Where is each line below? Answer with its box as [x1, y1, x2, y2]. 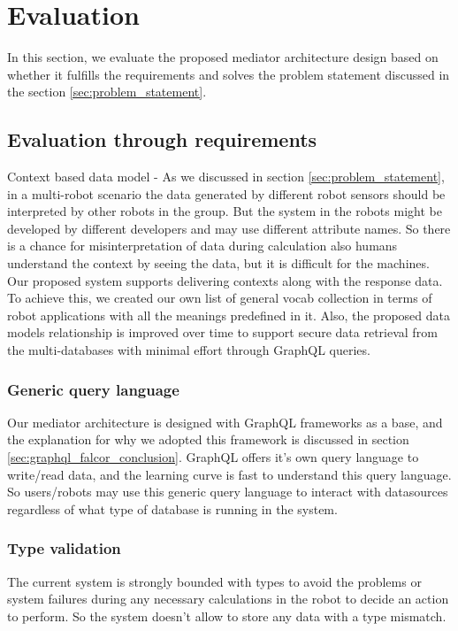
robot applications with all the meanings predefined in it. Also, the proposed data [7, 305, 450, 324]
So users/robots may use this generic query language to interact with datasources [7, 482, 448, 501]
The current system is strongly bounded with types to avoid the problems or [7, 572, 422, 590]
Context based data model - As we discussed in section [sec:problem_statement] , [7, 167, 445, 186]
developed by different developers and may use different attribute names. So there [7, 219, 451, 237]
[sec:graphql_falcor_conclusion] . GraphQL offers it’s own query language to [7, 448, 419, 466]
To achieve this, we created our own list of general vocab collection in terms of [7, 289, 432, 307]
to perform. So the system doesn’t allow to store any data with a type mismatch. [7, 606, 447, 625]
